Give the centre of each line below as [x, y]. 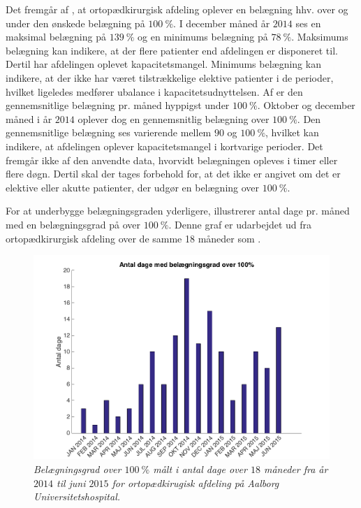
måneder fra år [296, 469]
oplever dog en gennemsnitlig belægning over [174, 118]
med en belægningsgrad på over [73, 224]
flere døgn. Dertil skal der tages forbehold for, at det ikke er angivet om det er [173, 174]
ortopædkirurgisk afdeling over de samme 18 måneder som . [133, 238]
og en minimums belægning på [203, 37]
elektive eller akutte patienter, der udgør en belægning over [133, 187]
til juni [71, 482]
